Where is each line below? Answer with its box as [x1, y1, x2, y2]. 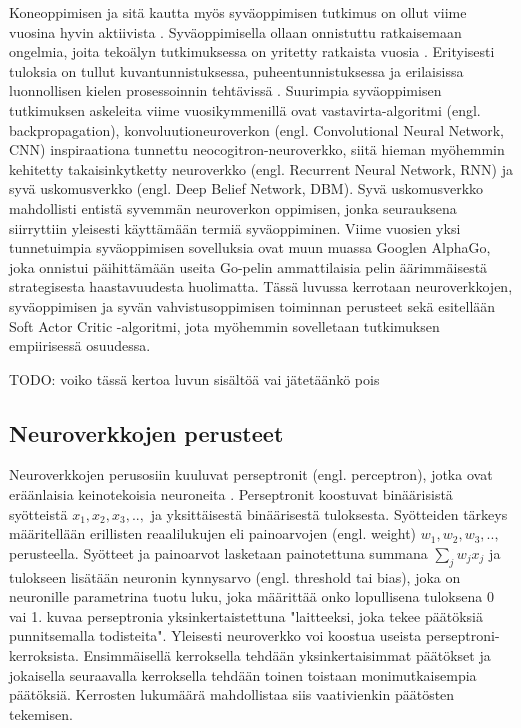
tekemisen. [9, 703, 73, 724]
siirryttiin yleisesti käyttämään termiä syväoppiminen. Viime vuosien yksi [9, 217, 461, 238]
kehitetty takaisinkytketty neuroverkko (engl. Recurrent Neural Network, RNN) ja [9, 158, 513, 179]
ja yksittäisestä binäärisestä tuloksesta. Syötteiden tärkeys [150, 503, 508, 524]
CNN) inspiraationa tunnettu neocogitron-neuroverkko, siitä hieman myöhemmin [9, 139, 505, 160]
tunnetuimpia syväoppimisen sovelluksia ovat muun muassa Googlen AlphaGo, [9, 237, 491, 258]
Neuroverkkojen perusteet [9, 417, 284, 448]
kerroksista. [9, 645, 79, 666]
